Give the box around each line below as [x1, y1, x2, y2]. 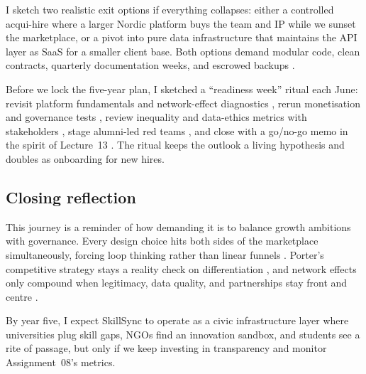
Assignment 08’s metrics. [6, 355, 116, 370]
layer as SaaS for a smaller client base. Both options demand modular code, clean [6, 43, 360, 58]
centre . [6, 289, 38, 304]
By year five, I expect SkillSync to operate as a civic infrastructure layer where [6, 313, 349, 328]
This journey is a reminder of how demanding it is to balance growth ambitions [6, 219, 351, 234]
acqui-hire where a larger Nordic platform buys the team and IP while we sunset [6, 16, 356, 31]
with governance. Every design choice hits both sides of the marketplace [6, 233, 318, 248]
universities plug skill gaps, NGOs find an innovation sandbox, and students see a [6, 326, 360, 341]
